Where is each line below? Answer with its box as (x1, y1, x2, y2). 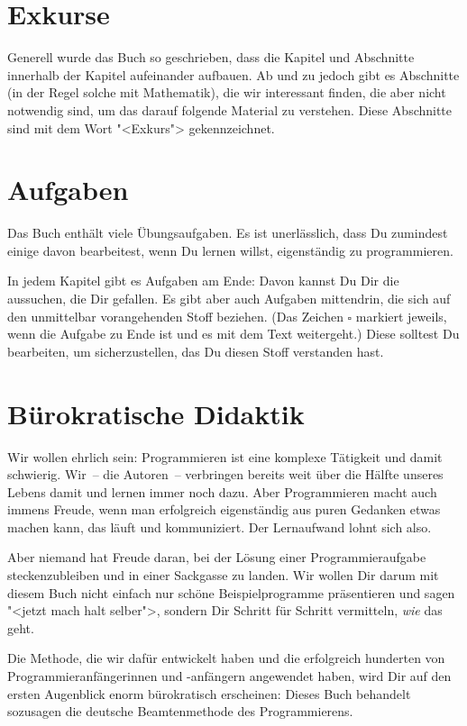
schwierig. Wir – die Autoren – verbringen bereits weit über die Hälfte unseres (7, 465, 444, 484)
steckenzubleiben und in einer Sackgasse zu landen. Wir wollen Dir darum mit (7, 566, 439, 585)
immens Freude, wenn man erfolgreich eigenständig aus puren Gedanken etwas (7, 500, 441, 519)
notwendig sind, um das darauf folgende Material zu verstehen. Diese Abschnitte (7, 100, 453, 119)
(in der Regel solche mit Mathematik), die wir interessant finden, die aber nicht (7, 83, 446, 102)
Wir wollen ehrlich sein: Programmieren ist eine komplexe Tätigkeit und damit (7, 447, 443, 466)
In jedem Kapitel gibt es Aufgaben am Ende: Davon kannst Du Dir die (7, 271, 399, 290)
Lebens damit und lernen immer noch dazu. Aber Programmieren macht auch (7, 482, 437, 501)
